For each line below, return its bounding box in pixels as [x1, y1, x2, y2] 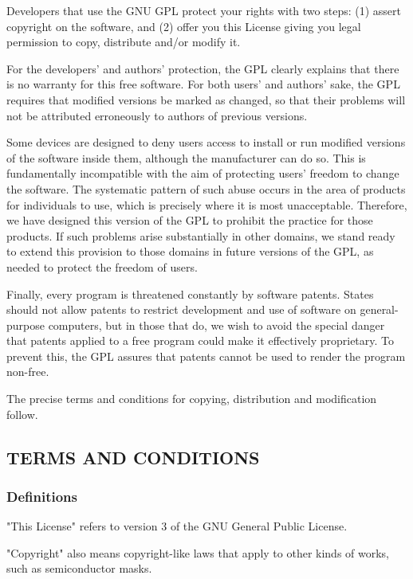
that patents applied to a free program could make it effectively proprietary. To [6, 332, 395, 349]
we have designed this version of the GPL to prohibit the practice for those [6, 212, 373, 229]
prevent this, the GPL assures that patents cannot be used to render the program [6, 347, 406, 364]
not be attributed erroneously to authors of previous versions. [6, 107, 308, 123]
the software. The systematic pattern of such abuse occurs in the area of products [6, 180, 406, 197]
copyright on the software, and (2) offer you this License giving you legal [6, 18, 361, 34]
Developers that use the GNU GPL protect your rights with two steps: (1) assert [6, 2, 401, 18]
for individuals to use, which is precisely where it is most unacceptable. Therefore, [6, 196, 407, 213]
